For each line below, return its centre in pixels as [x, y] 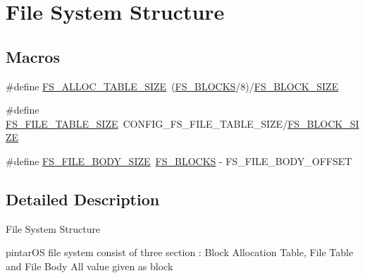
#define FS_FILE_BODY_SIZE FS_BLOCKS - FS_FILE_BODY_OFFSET [179, 161]
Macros [33, 56]
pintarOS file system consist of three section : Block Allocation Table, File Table [180, 252]
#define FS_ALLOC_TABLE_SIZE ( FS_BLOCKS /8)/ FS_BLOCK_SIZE [172, 86]
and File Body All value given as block [89, 266]
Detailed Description [83, 199]
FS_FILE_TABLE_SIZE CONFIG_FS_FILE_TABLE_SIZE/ [147, 123]
